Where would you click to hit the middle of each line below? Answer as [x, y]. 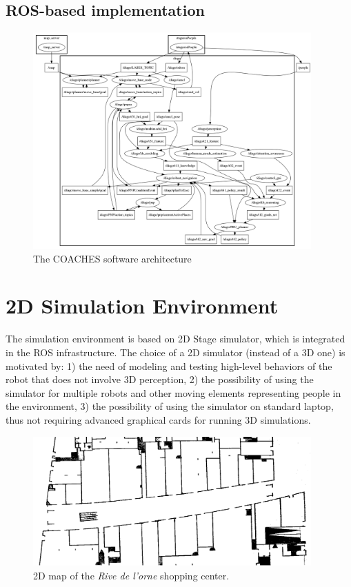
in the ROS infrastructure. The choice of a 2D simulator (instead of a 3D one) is [175, 352]
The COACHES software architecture [112, 258]
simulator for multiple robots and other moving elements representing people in [173, 392]
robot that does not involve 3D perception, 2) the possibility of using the [160, 379]
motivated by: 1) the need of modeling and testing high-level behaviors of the [169, 365]
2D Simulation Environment [142, 306]
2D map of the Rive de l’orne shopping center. [131, 575]
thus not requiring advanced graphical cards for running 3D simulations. [158, 419]
